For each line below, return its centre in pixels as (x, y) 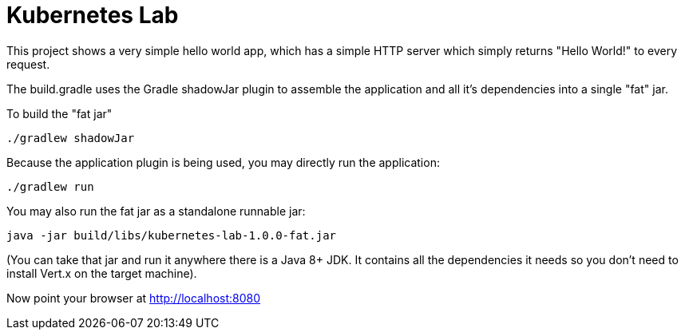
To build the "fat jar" (59, 113)
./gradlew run (50, 186)
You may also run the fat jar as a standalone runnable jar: (156, 211)
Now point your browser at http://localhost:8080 (134, 298)
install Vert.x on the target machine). (102, 273)
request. (28, 64)
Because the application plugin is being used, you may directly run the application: (223, 162)
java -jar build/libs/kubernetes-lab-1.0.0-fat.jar (172, 235)
